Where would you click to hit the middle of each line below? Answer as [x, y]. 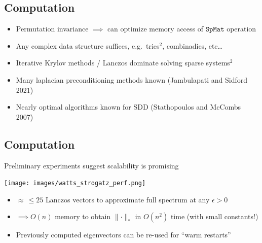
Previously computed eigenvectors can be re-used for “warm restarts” [123, 235]
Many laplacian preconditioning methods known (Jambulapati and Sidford [132, 79]
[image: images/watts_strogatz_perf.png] [75, 183]
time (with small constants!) [214, 216]
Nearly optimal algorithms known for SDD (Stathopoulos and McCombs [128, 107]
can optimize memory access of [155, 29]
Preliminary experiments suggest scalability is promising [91, 165]
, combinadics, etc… [192, 45]
